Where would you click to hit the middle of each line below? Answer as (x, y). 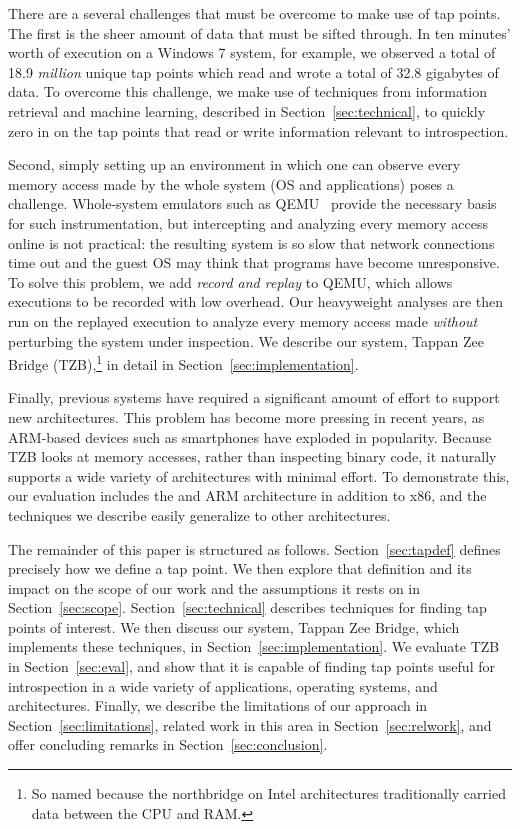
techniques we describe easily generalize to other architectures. (199, 514)
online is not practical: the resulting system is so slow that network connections (251, 242)
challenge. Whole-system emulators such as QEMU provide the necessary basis (252, 203)
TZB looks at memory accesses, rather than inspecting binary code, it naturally (252, 456)
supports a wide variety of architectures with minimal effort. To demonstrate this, (259, 475)
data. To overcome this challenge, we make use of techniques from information (248, 91)
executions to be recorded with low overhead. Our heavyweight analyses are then (256, 301)
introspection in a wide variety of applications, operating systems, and (223, 685)
